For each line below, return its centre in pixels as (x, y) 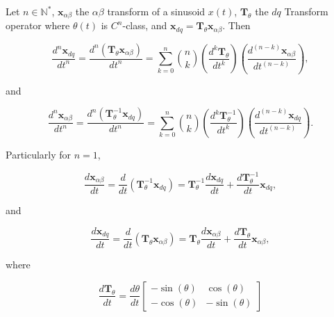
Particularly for (39, 155)
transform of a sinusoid (156, 11)
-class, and (145, 25)
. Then (236, 25)
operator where (38, 25)
